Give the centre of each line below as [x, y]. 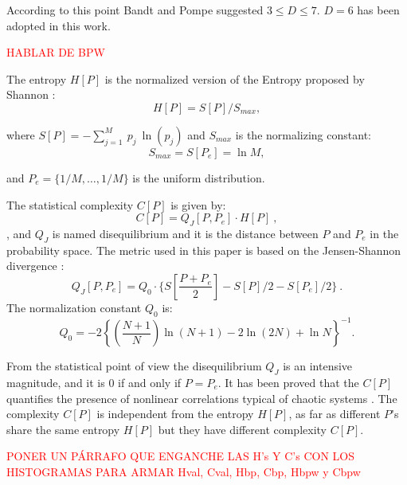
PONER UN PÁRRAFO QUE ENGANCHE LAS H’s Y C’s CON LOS [180, 456]
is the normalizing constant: [303, 134]
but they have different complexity [242, 429]
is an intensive [318, 366]
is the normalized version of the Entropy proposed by [235, 78]
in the [384, 233]
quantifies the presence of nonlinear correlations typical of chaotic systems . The [202, 398]
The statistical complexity [70, 204]
